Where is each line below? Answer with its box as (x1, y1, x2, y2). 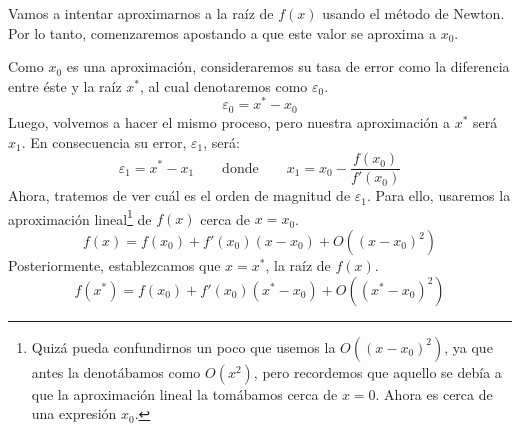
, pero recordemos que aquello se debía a (253, 361, 502, 382)
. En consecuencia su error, (21, 131, 187, 152)
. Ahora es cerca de (375, 383, 493, 404)
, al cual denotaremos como (140, 75, 308, 96)
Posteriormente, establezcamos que (8, 255, 221, 275)
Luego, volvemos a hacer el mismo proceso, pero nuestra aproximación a (8, 111, 451, 132)
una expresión (31, 403, 117, 424)
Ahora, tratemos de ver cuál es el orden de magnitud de (8, 185, 351, 206)
